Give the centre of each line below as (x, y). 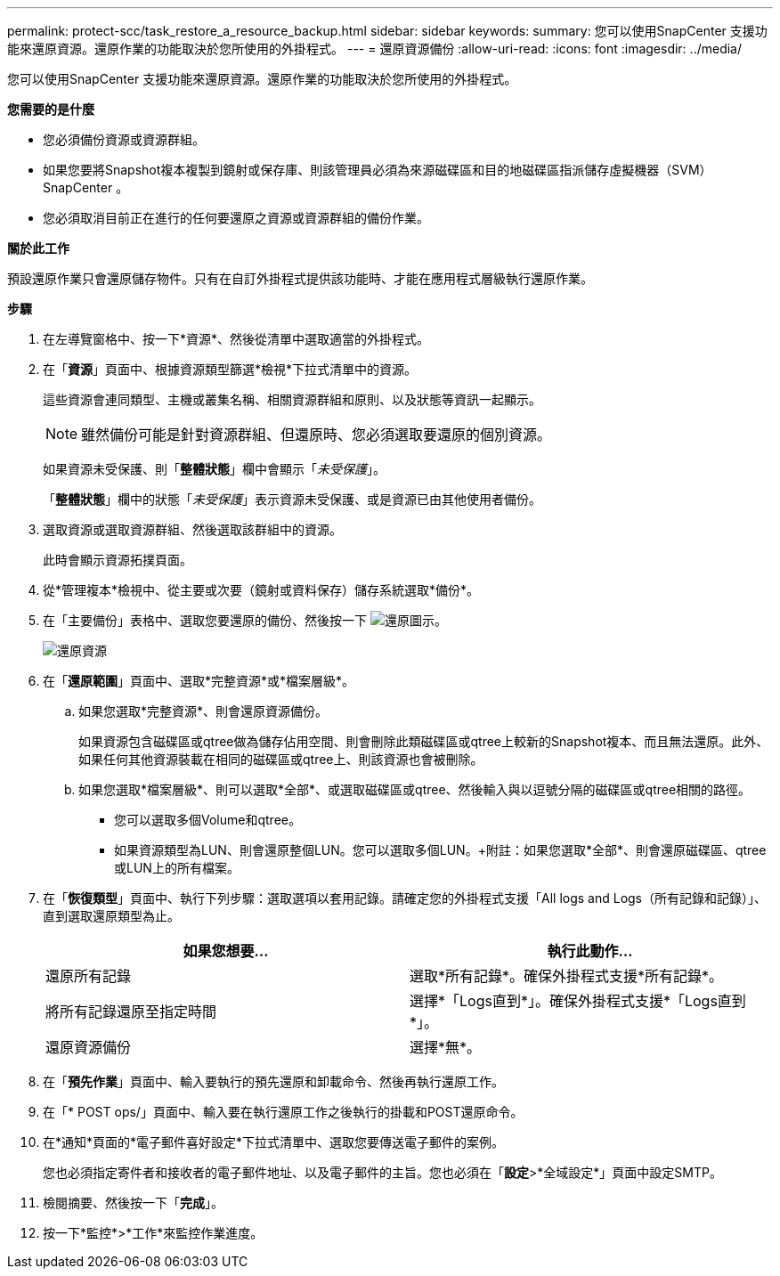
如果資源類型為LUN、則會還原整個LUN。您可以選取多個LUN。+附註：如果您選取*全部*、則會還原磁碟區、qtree (440, 850)
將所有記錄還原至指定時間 (131, 1012)
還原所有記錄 (89, 976)
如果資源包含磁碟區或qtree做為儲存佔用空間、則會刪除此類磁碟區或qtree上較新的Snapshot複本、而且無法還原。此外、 (424, 741)
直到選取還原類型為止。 (111, 916)
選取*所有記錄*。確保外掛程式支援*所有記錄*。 (567, 976)
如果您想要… (226, 951)
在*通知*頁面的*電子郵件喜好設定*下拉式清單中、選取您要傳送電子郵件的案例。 (274, 1142)
